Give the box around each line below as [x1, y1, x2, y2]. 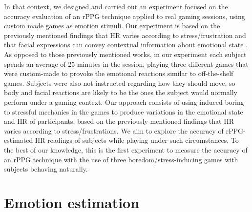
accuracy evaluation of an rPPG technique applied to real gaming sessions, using [4, 11, 245, 21]
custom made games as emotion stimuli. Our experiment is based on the [4, 20, 220, 31]
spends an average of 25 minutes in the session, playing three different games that [4, 58, 249, 69]
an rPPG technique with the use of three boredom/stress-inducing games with [4, 154, 238, 164]
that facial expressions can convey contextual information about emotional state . [4, 39, 248, 50]
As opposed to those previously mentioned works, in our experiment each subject [4, 49, 247, 59]
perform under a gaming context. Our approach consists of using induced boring [4, 96, 244, 107]
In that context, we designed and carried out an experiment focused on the [4, 1, 228, 11]
